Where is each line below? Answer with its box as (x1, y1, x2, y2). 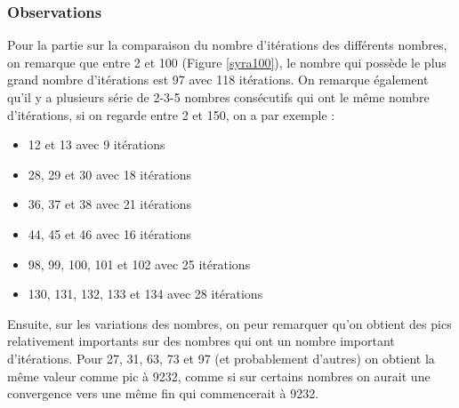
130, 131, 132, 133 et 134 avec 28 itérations (28, 284, 263, 303)
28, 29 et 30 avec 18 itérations (28, 164, 192, 183)
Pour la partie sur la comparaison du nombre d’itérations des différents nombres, (7, 36, 447, 54)
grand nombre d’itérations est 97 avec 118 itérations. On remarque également (7, 70, 429, 89)
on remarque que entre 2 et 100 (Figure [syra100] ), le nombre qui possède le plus (7, 52, 447, 71)
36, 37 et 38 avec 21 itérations (28, 195, 192, 213)
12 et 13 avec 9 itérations (28, 135, 165, 154)
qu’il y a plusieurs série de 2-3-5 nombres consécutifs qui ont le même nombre (7, 88, 430, 106)
